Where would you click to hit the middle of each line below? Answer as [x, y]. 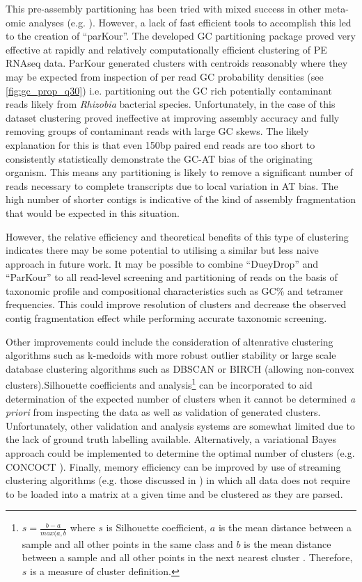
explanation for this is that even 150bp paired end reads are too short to [160, 144]
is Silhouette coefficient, [157, 527]
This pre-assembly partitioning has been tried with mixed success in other [164, 8]
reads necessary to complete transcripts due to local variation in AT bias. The [172, 185]
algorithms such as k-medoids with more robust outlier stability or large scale [171, 355]
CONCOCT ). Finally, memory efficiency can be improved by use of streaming [173, 466]
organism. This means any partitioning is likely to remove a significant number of [179, 172]
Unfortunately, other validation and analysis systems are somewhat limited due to [180, 425]
